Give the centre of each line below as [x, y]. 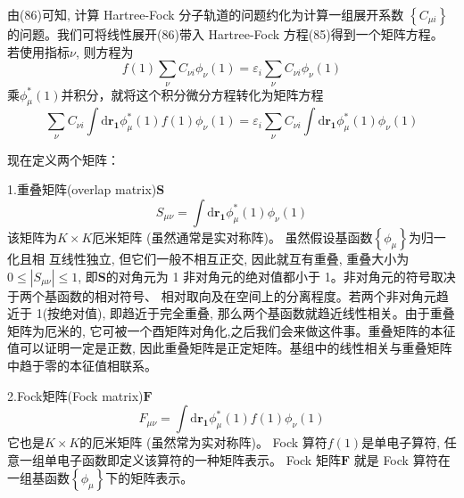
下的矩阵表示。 [149, 478]
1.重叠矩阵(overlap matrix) [82, 189]
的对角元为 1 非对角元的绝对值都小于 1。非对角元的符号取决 [281, 276]
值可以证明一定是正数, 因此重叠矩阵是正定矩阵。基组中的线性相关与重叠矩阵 [230, 348]
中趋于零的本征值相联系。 [82, 365]
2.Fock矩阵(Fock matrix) [75, 395]
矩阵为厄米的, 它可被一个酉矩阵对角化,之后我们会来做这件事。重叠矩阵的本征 [232, 330]
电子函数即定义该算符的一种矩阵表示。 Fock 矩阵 [199, 459]
